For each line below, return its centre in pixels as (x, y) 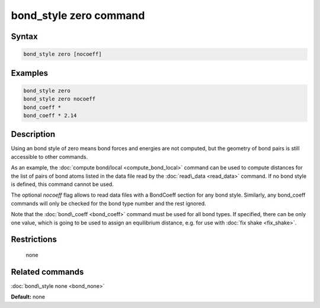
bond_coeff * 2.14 (50, 115)
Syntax (24, 36)
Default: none (28, 297)
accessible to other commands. (49, 156)
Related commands (47, 272)
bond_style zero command (78, 15)
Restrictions (34, 240)
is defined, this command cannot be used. (62, 184)
